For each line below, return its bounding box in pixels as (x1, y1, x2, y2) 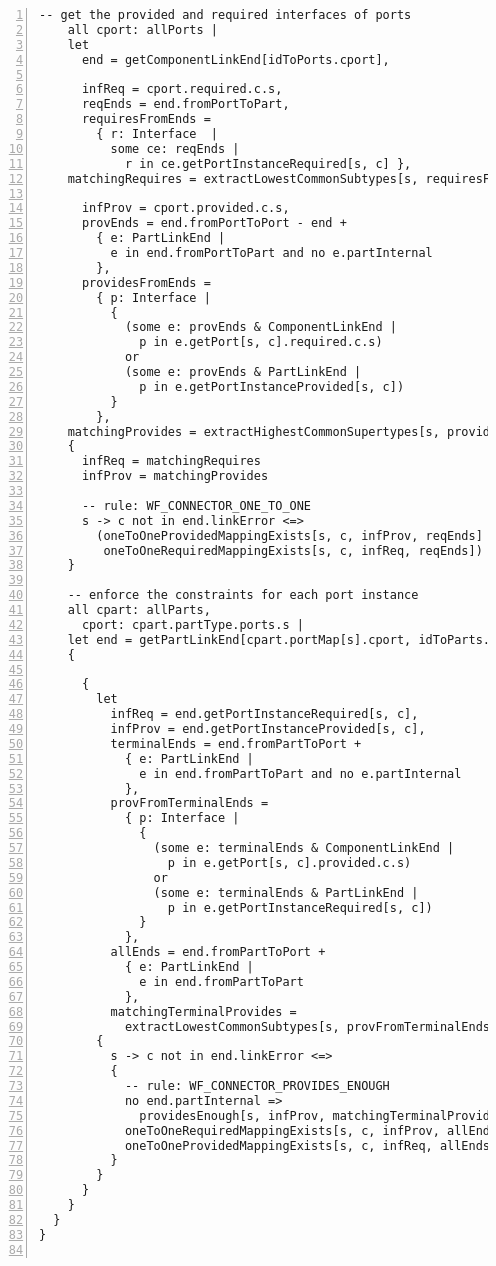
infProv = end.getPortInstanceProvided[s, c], (110, 722, 426, 736)
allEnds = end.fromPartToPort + (110, 945, 326, 960)
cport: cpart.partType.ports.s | (81, 617, 304, 632)
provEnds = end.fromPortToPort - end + (81, 216, 347, 231)
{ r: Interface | (96, 127, 218, 141)
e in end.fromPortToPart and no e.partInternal (110, 246, 433, 260)
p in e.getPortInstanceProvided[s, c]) (139, 379, 405, 394)
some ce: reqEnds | (110, 141, 240, 156)
